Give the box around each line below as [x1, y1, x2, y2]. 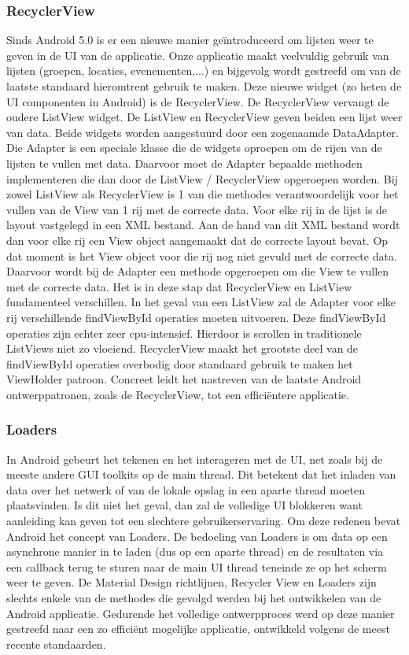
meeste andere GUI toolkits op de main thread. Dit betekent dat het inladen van [6, 466, 396, 483]
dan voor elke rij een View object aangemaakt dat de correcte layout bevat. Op [6, 231, 389, 248]
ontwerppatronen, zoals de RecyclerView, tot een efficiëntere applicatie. [6, 386, 349, 402]
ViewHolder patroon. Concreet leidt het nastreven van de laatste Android [6, 371, 362, 387]
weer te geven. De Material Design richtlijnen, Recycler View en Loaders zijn [6, 574, 377, 590]
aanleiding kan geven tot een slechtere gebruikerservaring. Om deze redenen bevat [6, 513, 401, 529]
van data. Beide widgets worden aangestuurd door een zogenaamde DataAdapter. [6, 124, 399, 140]
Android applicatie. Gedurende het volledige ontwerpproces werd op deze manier [6, 605, 395, 621]
